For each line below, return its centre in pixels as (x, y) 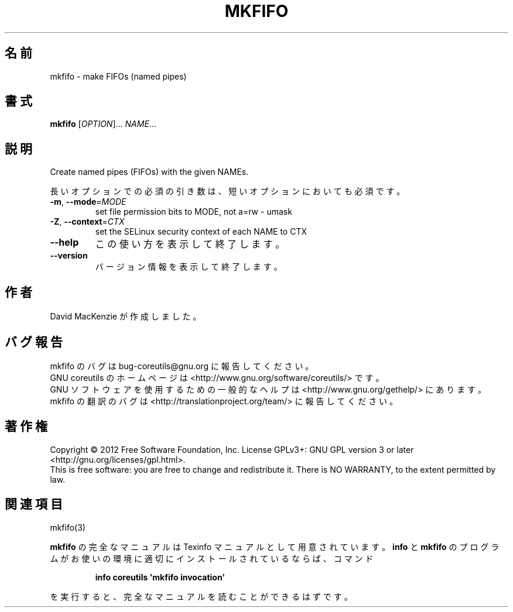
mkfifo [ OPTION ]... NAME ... (103, 124)
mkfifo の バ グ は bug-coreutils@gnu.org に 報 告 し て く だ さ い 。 (182, 366)
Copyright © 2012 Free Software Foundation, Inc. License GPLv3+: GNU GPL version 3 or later (232, 449)
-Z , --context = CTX (87, 222)
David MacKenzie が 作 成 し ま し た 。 (126, 317)
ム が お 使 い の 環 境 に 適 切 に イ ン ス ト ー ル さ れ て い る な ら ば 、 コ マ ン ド (212, 558)
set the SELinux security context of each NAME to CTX (201, 232)
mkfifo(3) (68, 527)
